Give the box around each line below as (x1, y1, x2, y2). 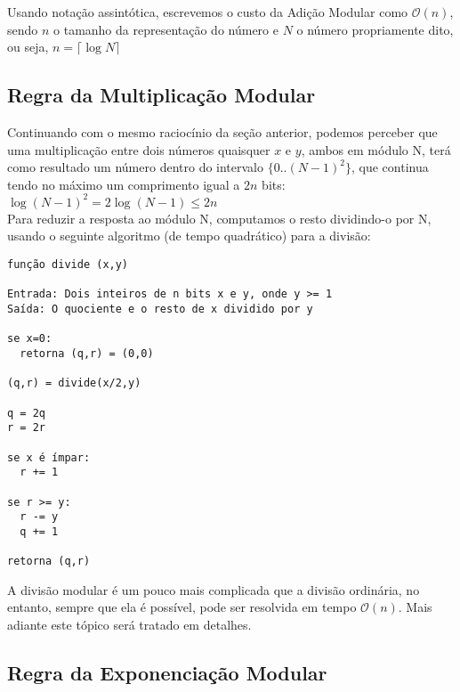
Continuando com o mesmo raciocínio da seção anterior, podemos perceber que (7, 122, 438, 141)
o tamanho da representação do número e (53, 20, 278, 38)
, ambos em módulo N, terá (301, 140, 451, 159)
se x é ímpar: (7, 451, 91, 464)
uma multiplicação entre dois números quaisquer (7, 140, 270, 159)
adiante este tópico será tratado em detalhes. (7, 615, 252, 634)
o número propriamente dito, (296, 20, 454, 38)
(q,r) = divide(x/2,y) (7, 377, 141, 390)
